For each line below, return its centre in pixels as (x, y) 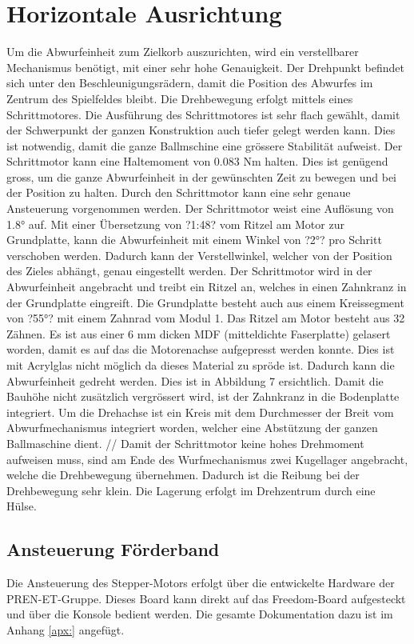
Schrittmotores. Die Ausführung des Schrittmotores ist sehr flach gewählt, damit (203, 114)
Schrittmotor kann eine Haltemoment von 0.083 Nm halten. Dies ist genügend (197, 161)
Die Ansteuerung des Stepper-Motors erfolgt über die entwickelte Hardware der (201, 583)
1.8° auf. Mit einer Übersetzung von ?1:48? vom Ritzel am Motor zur (175, 224)
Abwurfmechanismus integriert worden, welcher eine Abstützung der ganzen (192, 428)
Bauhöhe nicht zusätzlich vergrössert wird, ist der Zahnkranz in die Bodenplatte (203, 396)
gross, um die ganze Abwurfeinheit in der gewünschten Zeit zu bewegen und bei (201, 176)
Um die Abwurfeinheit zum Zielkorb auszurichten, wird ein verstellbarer (183, 52)
